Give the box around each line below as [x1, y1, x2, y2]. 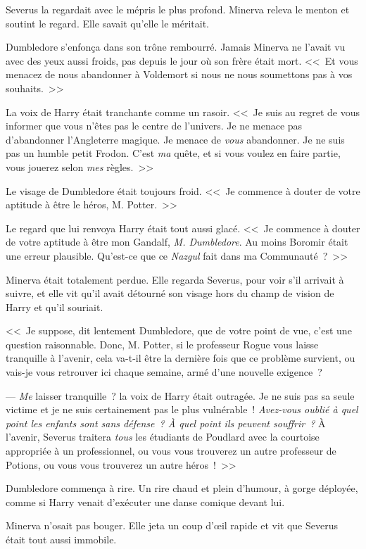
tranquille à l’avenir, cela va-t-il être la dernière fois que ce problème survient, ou [6, 351, 355, 365]
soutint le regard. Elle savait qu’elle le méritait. [6, 15, 210, 30]
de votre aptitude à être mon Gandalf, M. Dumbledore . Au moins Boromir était [6, 234, 348, 249]
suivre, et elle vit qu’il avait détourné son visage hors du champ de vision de [6, 286, 334, 301]
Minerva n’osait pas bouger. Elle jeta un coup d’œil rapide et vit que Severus [6, 518, 338, 533]
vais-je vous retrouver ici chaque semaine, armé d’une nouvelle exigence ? [6, 365, 322, 379]
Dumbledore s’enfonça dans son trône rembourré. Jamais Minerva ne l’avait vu [6, 39, 346, 54]
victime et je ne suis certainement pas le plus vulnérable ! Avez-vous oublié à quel [6, 402, 358, 417]
